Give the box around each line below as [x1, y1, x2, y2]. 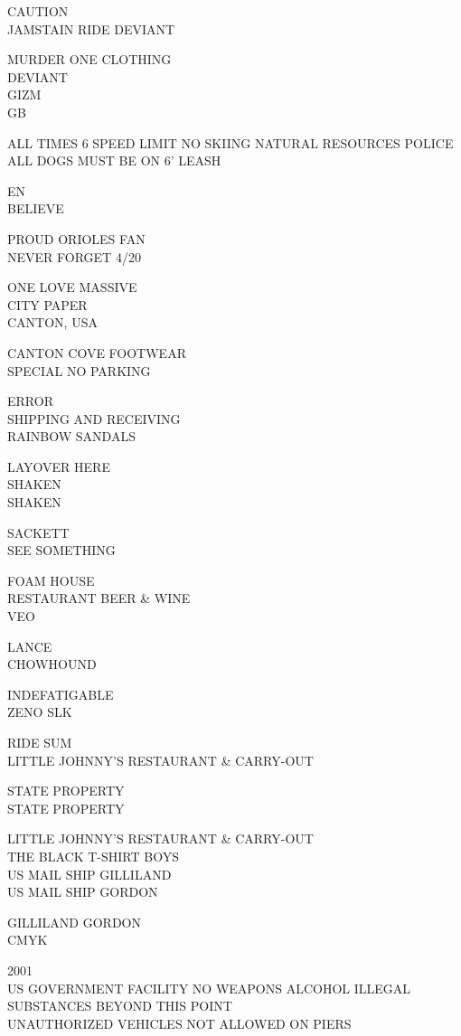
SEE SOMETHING [7, 541, 116, 560]
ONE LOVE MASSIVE [7, 278, 137, 297]
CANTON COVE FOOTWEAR [7, 343, 186, 362]
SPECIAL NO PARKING [7, 361, 151, 380]
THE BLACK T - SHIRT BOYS [7, 846, 179, 865]
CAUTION [7, 2, 69, 20]
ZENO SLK [7, 702, 72, 721]
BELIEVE [7, 199, 64, 218]
